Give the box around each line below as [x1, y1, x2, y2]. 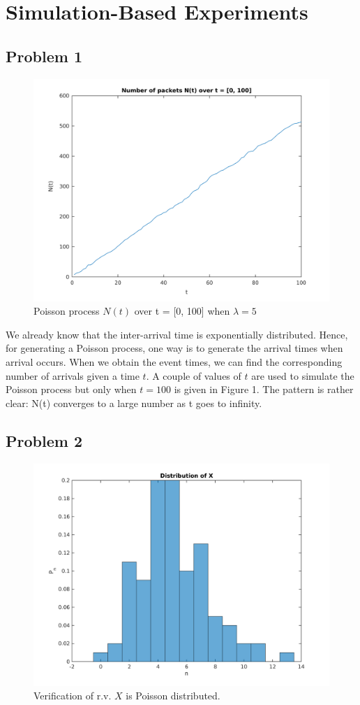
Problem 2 [6, 429, 82, 451]
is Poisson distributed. [126, 688, 220, 703]
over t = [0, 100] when [134, 304, 230, 318]
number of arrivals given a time [6, 368, 140, 383]
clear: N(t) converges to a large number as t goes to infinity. [6, 395, 262, 410]
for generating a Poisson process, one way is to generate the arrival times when [6, 341, 343, 355]
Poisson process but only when [6, 382, 137, 397]
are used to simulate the [251, 368, 354, 383]
